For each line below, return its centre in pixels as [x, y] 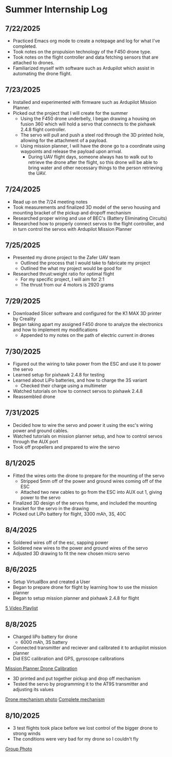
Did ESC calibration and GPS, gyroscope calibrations [69, 659]
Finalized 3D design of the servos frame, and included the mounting [85, 503]
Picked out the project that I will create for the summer [70, 113]
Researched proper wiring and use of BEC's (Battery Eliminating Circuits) [90, 218]
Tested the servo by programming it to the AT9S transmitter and [80, 684]
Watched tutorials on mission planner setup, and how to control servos [88, 436]
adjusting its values [33, 690]
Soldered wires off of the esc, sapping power [61, 542]
